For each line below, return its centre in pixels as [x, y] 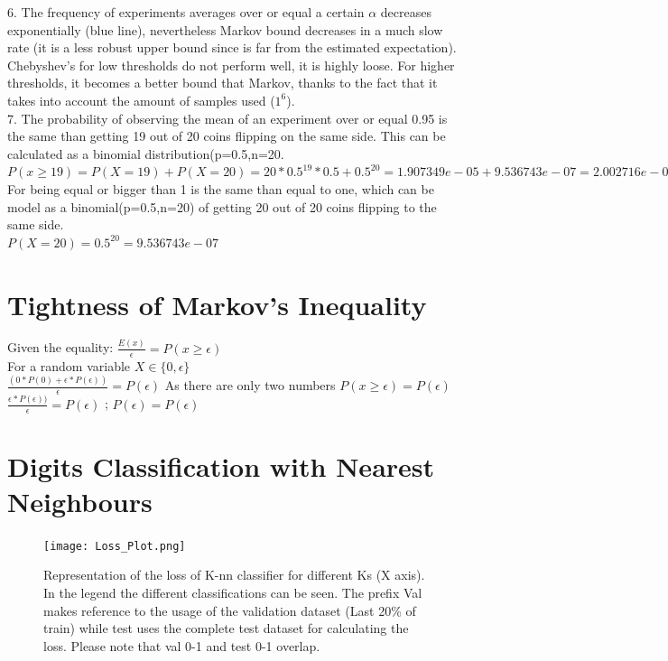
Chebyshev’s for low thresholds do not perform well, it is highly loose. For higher [231, 65]
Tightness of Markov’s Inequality [217, 304]
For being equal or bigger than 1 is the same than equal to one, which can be [221, 188]
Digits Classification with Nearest [221, 465]
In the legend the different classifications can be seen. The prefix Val [233, 593]
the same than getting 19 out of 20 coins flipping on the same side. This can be [227, 136]
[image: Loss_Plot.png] [115, 546]
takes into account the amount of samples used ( [141, 100]
